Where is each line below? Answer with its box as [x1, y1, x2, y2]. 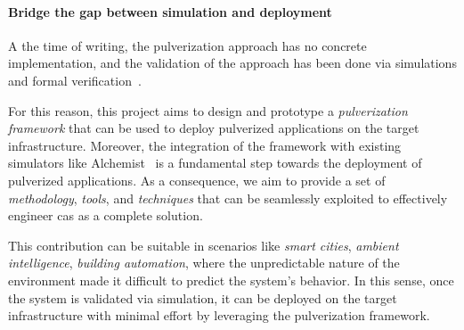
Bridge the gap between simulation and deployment [8, 2, 332, 21]
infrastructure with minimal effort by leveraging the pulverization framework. [8, 306, 430, 325]
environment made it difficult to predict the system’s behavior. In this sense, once [8, 270, 454, 289]
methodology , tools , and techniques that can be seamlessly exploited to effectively [8, 188, 448, 207]
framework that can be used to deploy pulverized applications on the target [8, 119, 419, 137]
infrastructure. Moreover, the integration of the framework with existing [8, 136, 402, 154]
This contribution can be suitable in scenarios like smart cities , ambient [8, 235, 399, 254]
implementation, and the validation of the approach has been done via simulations [8, 54, 457, 72]
